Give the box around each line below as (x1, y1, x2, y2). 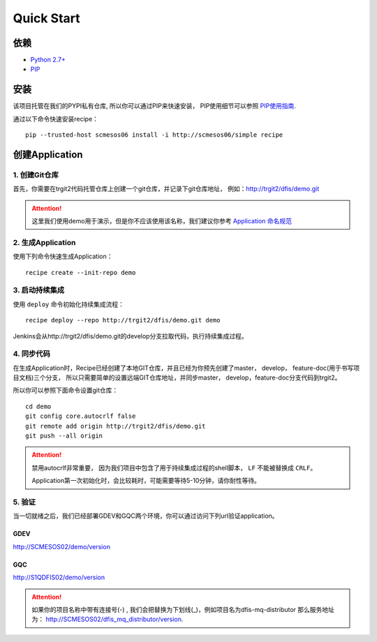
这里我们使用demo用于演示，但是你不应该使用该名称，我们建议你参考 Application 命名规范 (31, 217, 293, 225)
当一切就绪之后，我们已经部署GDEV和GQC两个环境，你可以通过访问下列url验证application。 (13, 512, 279, 520)
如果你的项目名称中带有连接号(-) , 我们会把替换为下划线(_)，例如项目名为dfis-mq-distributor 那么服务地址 (31, 605, 335, 613)
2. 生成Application (13, 237, 76, 247)
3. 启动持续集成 (13, 285, 65, 295)
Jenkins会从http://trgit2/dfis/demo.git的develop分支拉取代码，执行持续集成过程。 (13, 331, 248, 340)
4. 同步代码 (13, 349, 50, 359)
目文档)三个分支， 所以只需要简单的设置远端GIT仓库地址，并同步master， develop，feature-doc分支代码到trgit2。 (13, 373, 341, 382)
